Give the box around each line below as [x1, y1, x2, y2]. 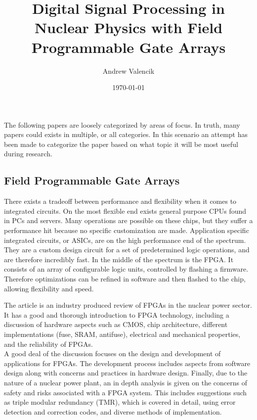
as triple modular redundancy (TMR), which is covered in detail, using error [4, 397, 236, 407]
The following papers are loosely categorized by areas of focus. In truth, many [4, 119, 240, 130]
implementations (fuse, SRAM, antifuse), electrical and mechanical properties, [4, 328, 241, 339]
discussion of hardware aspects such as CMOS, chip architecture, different [4, 319, 228, 329]
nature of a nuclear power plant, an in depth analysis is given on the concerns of [4, 377, 248, 387]
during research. [4, 148, 52, 159]
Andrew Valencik [102, 65, 155, 76]
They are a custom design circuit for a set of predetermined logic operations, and [4, 244, 250, 255]
